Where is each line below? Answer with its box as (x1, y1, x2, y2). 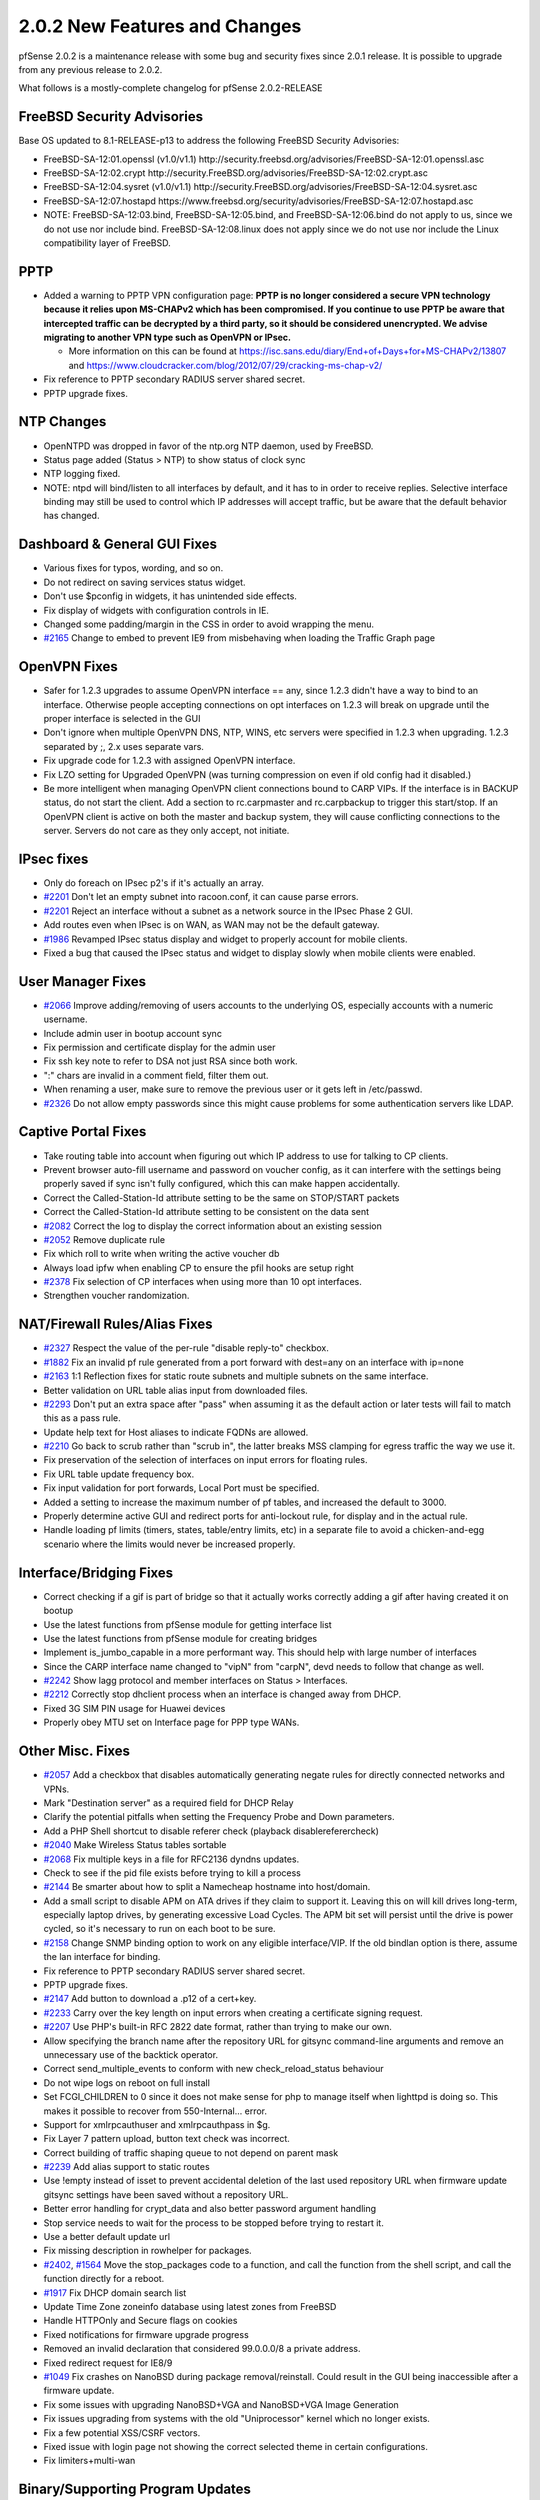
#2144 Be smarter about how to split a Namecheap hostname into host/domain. (43, 1881, 371, 1893)
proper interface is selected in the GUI (43, 713, 201, 725)
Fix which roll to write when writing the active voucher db (43, 1248, 280, 1260)
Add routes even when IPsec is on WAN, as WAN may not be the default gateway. (43, 919, 380, 931)
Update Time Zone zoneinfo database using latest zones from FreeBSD (43, 2301, 337, 2312)
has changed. (43, 510, 100, 522)
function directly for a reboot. (43, 2273, 165, 2285)
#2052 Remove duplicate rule (43, 1233, 165, 1245)
